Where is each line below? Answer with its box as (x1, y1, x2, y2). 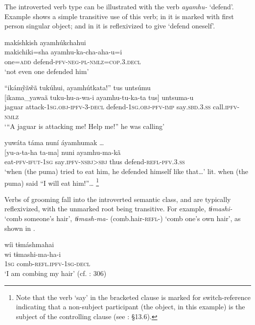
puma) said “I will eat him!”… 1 (4, 176, 99, 188)
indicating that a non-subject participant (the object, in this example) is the (16, 301, 245, 312)
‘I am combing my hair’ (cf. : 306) (4, 268, 107, 278)
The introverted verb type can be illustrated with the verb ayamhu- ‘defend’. (4, 1, 234, 11)
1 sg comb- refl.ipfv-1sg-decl (4, 258, 90, 269)
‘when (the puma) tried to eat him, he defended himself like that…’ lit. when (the (4, 166, 248, 176)
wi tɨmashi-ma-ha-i (4, 249, 61, 259)
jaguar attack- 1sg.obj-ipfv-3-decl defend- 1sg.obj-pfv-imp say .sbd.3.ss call (4, 101, 224, 112)
